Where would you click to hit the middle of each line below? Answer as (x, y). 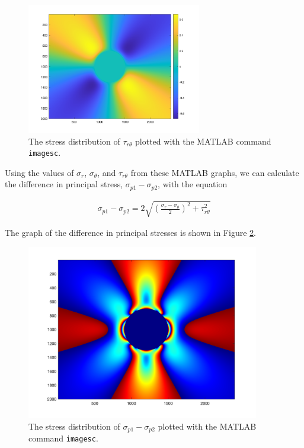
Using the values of (39, 172)
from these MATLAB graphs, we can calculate (215, 172)
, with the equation (193, 184)
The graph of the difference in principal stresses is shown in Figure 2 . (130, 233)
